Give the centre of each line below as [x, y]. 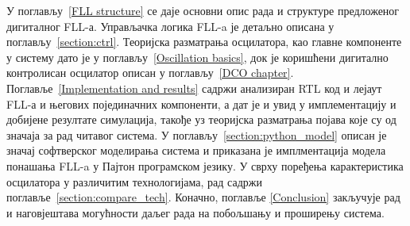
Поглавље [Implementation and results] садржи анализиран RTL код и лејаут [194, 88]
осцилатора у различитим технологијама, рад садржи [134, 181]
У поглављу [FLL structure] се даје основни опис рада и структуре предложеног [203, 10]
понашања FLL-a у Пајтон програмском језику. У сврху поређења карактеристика [205, 165]
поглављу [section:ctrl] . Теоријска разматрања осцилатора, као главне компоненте [204, 42]
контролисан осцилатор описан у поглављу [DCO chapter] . [150, 73]
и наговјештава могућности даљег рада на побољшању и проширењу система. [195, 212]
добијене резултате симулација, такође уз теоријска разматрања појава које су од [201, 119]
